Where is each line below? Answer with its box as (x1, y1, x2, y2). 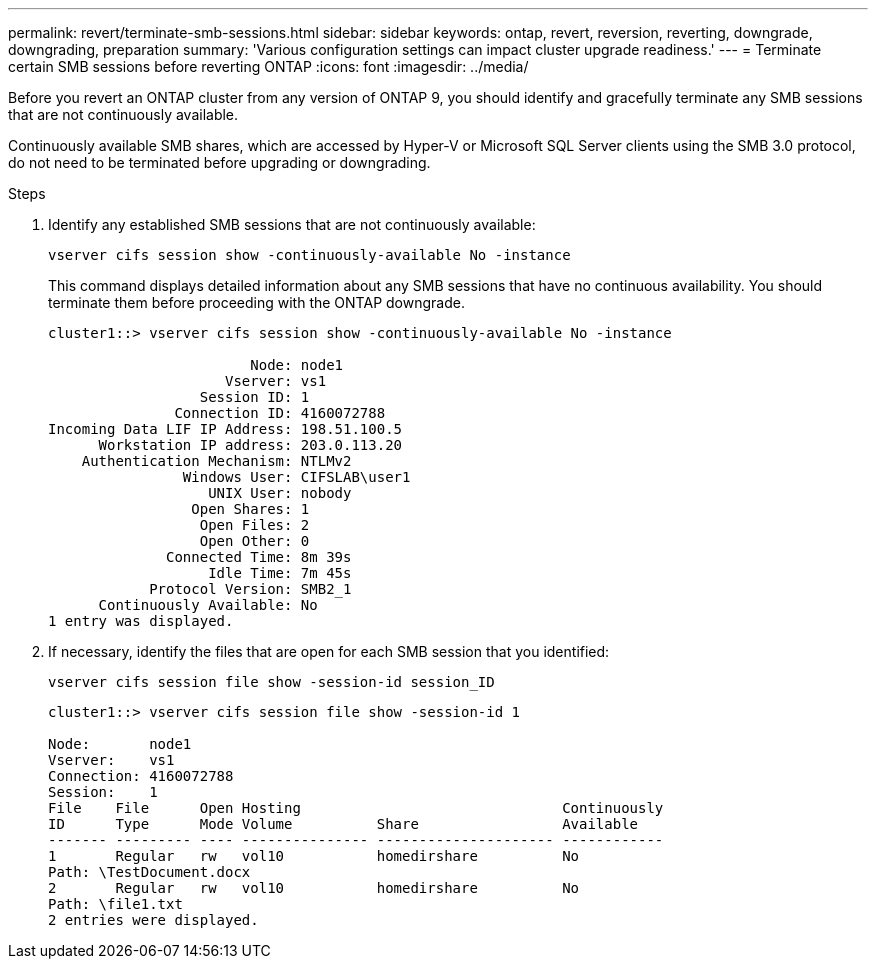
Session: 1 (48, 784, 158, 800)
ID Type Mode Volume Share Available (48, 816, 639, 832)
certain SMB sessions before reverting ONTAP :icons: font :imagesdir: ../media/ (8, 58, 529, 75)
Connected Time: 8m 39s (166, 549, 352, 565)
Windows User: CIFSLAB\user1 (182, 469, 411, 485)
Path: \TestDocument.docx (48, 864, 251, 880)
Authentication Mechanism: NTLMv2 (81, 453, 352, 469)
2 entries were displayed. (48, 912, 259, 928)
